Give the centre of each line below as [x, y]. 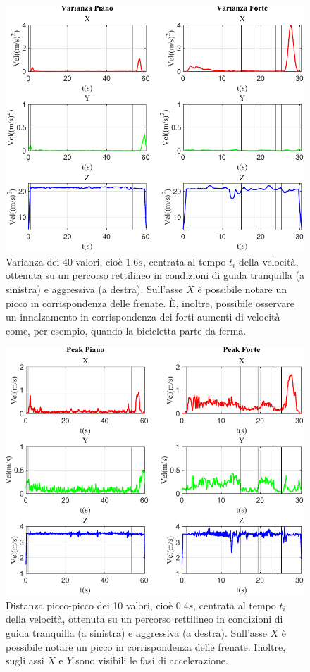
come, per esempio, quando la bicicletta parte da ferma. [126, 330]
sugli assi [25, 660]
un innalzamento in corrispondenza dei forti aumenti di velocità [143, 317]
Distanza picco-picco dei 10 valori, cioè [89, 605]
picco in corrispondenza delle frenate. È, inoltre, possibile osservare [150, 303]
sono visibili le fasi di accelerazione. [152, 660]
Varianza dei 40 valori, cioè [64, 261]
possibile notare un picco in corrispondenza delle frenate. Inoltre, [146, 646]
